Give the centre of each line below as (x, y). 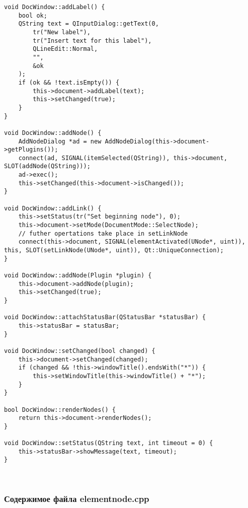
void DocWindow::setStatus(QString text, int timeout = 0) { (109, 443)
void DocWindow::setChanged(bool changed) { (80, 351)
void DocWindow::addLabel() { (55, 7)
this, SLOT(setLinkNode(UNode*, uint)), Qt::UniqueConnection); (114, 250)
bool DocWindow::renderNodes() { (60, 410)
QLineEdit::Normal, (65, 49)
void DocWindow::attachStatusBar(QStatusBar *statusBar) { (105, 317)
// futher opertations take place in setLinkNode (103, 233)
